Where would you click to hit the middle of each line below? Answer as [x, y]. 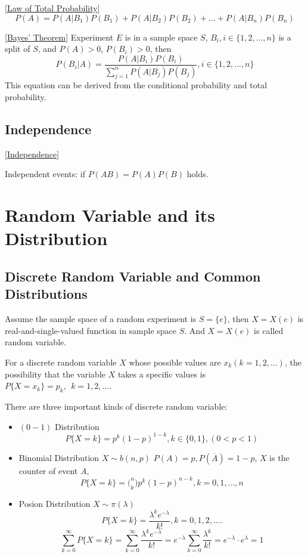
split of [18, 49]
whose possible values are [175, 362]
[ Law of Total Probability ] [52, 8]
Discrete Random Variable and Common [133, 276]
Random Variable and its [110, 215]
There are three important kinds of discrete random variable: [116, 406]
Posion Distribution [55, 503]
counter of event [48, 470]
